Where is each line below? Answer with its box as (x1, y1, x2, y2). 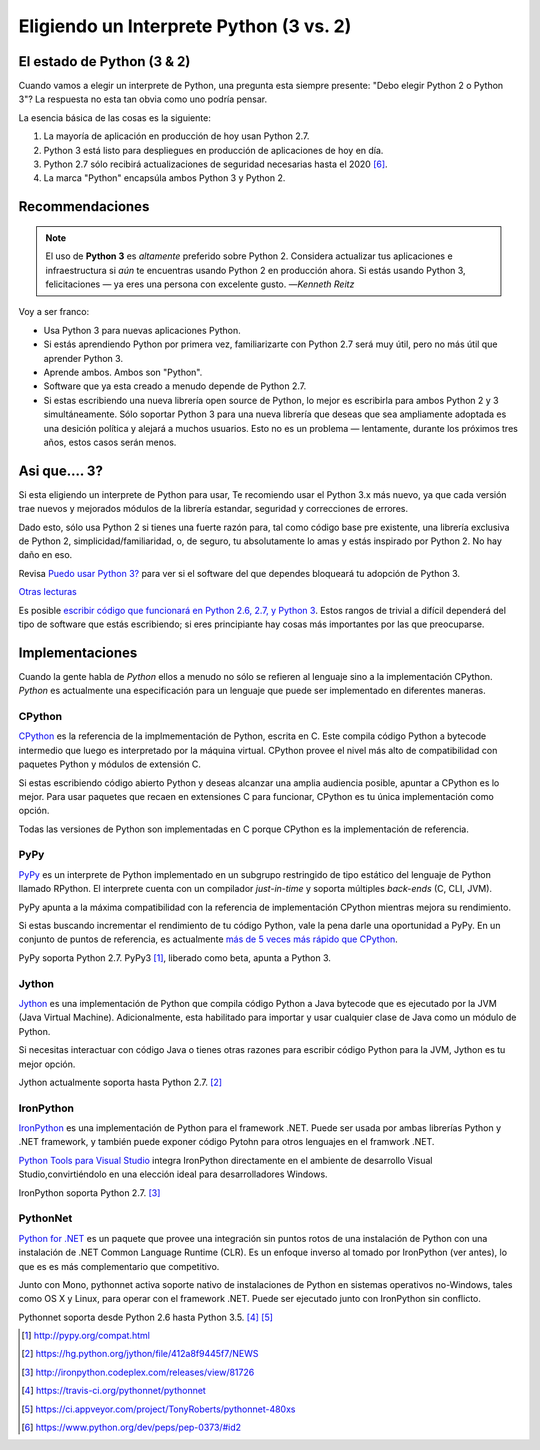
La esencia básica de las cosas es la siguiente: (18, 111, 212, 124)
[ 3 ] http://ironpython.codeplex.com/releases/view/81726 (21, 1366, 255, 1378)
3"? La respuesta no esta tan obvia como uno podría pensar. (18, 93, 268, 105)
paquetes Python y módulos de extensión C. (18, 758, 202, 770)
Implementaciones (18, 644, 138, 661)
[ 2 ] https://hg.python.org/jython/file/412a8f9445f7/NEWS (21, 1348, 259, 1360)
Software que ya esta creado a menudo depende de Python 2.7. (43, 380, 307, 392)
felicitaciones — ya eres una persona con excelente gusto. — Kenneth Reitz (45, 278, 355, 290)
